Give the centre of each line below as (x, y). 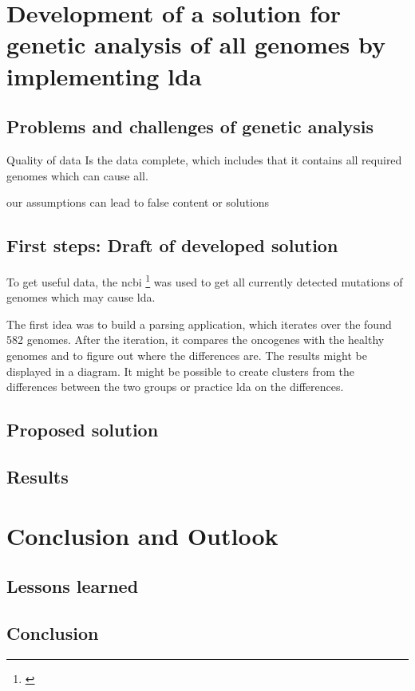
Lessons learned (73, 586)
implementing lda (104, 75)
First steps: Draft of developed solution (172, 245)
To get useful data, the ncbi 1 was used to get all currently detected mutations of (205, 280)
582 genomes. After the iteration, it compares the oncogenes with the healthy (196, 340)
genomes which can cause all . (77, 175)
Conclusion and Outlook (142, 535)
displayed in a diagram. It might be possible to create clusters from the (181, 371)
